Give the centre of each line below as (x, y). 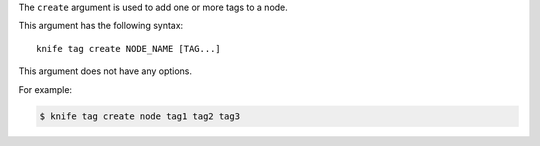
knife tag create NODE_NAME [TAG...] (129, 48)
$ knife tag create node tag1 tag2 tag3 (139, 116)
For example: (45, 89)
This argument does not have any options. (105, 71)
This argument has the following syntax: (101, 26)
